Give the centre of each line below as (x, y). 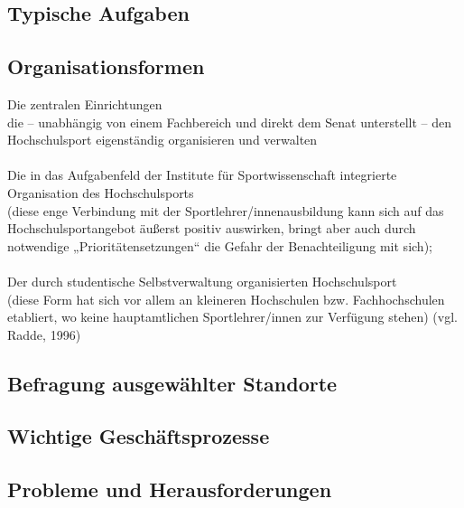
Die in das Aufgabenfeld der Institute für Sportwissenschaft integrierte (202, 175)
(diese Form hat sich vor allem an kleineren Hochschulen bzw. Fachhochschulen (226, 299)
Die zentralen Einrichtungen (85, 103)
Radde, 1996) (44, 334)
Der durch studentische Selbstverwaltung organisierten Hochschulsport (202, 281)
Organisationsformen (106, 66)
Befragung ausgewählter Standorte (172, 383)
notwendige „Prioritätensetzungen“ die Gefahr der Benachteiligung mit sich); (220, 245)
